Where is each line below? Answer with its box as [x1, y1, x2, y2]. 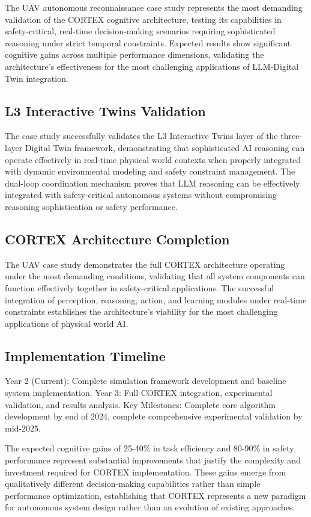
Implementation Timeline [5, 346, 166, 365]
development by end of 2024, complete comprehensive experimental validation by [5, 410, 303, 423]
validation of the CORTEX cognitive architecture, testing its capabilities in [5, 13, 282, 25]
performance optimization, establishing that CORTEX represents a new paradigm [5, 489, 306, 501]
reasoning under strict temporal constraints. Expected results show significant [5, 36, 291, 49]
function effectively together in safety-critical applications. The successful [5, 281, 274, 294]
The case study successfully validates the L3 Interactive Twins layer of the [5, 129, 278, 142]
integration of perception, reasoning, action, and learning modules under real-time [5, 293, 307, 306]
